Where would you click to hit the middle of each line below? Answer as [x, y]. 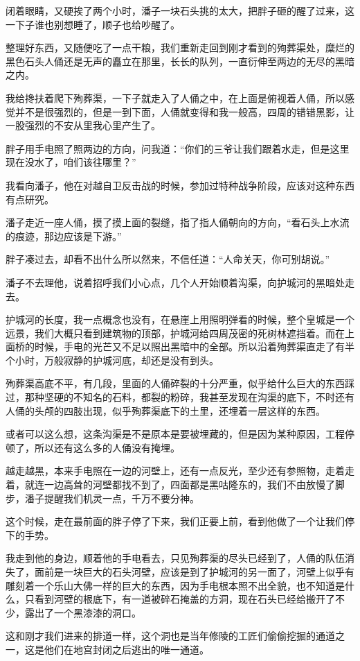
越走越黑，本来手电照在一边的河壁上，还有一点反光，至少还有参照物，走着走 [180, 471]
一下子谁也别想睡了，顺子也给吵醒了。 [93, 24]
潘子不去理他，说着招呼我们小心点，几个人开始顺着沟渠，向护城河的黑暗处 [175, 282]
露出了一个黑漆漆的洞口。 [83, 612]
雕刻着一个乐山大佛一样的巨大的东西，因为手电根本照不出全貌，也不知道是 [175, 585]
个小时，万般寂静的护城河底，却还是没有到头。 [112, 360]
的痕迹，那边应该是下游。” [64, 235]
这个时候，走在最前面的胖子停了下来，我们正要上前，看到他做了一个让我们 [175, 521]
